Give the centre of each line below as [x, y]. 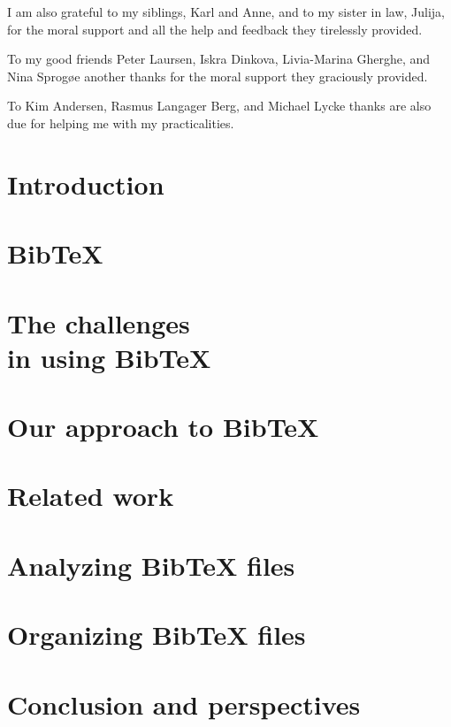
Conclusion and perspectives [184, 704]
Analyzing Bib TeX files [151, 565]
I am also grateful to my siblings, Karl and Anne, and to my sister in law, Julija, [226, 11]
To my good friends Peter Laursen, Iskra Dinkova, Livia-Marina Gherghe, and [219, 59]
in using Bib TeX [109, 357]
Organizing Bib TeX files [157, 635]
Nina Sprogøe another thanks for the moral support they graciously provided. [218, 76]
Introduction [86, 184]
